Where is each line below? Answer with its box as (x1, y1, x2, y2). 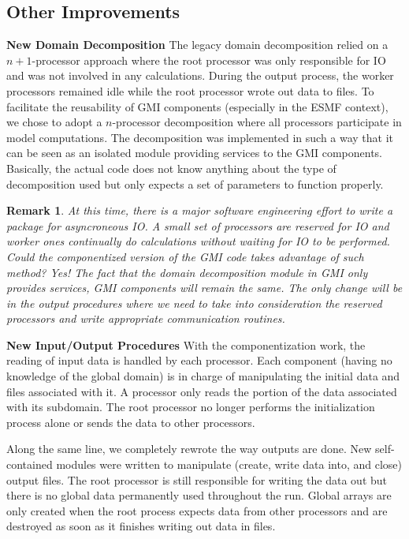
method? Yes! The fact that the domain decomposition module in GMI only (6, 264, 368, 280)
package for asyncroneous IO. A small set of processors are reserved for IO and (6, 217, 389, 234)
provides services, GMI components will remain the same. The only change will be (6, 279, 403, 296)
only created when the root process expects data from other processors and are (6, 502, 388, 518)
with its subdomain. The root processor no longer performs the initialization (6, 399, 375, 415)
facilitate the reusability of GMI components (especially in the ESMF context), (6, 98, 389, 114)
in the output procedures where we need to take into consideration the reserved (6, 294, 382, 311)
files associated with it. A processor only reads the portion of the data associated (6, 383, 397, 399)
